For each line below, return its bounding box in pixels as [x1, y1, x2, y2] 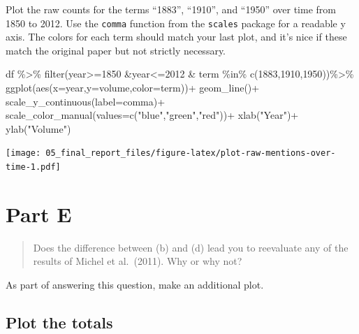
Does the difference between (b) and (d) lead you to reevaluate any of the [33, 240, 349, 254]
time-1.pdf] [6, 162, 61, 173]
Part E [6, 199, 72, 228]
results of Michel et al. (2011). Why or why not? [33, 254, 242, 268]
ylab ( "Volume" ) [6, 121, 71, 136]
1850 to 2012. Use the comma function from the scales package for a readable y [6, 15, 346, 30]
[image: [6, 148, 41, 159]
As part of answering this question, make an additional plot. [6, 277, 264, 292]
